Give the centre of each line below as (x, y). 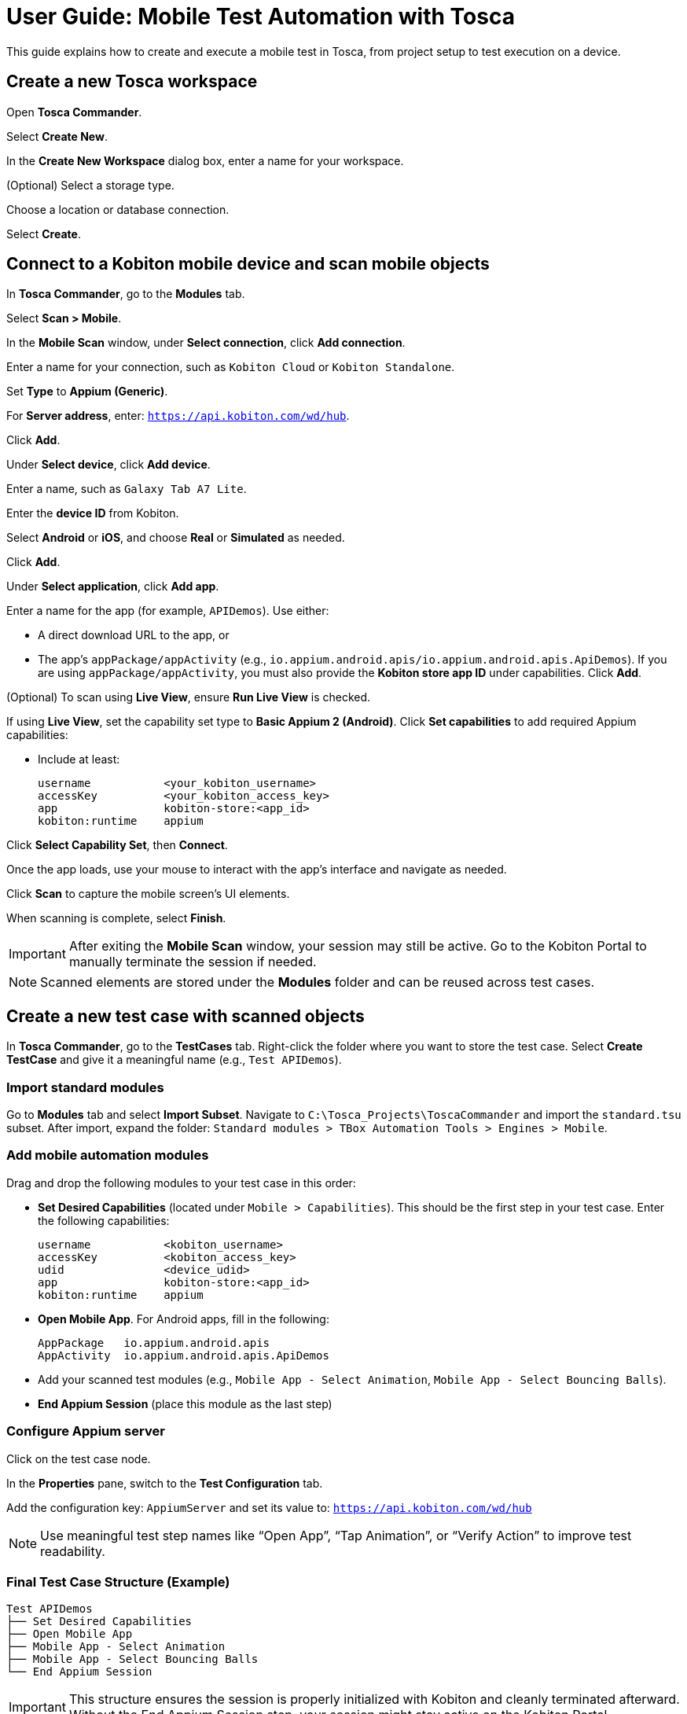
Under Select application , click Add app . (113, 587)
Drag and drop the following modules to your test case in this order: (181, 1183)
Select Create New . (57, 136)
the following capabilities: (104, 1220)
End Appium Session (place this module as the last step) (185, 1403)
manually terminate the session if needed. (193, 962)
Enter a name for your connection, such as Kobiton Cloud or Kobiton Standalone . (231, 367)
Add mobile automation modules (108, 1155)
